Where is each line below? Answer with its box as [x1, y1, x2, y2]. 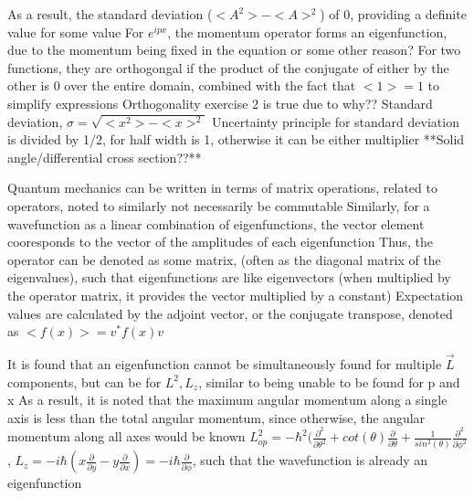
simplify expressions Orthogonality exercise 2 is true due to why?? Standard [7, 93, 433, 112]
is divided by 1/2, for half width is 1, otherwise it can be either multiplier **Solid [7, 130, 465, 149]
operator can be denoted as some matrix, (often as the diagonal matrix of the [7, 249, 441, 269]
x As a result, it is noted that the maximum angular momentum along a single [7, 390, 448, 409]
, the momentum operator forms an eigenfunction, [167, 22, 448, 41]
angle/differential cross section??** [7, 147, 202, 166]
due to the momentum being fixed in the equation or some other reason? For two [7, 40, 461, 59]
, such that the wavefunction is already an [192, 450, 428, 470]
